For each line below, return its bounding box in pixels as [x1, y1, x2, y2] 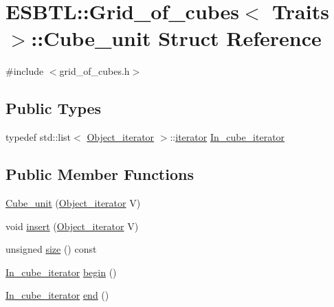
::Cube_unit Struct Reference [31, 24, 322, 52]
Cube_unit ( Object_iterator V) [5, 195, 141, 209]
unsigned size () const [5, 242, 97, 256]
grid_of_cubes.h [59, 64, 130, 78]
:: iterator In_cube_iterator [170, 130, 285, 144]
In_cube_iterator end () [5, 288, 109, 302]
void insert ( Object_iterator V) [5, 218, 139, 233]
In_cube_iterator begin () [5, 264, 117, 279]
